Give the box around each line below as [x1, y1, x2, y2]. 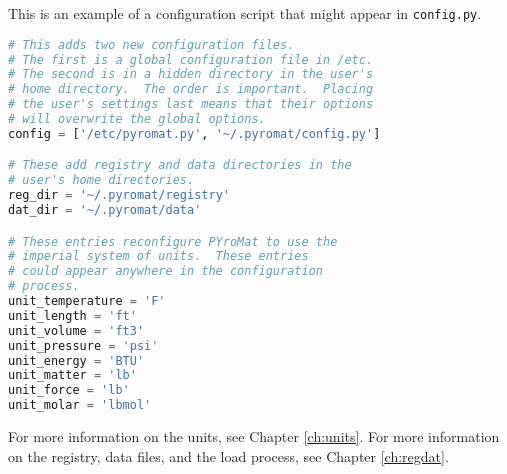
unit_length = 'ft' [8, 308, 137, 323]
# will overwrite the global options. [8, 112, 266, 127]
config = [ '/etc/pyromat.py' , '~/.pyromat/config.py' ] [8, 126, 381, 141]
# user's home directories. [8, 173, 195, 188]
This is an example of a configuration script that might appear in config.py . [8, 3, 482, 23]
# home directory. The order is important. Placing [8, 82, 374, 97]
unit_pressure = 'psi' [8, 338, 159, 353]
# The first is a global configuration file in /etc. [8, 52, 374, 67]
